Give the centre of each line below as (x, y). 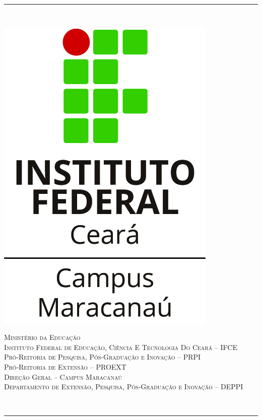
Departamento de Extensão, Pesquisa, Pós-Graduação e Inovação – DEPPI (124, 387)
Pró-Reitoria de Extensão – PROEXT (65, 366)
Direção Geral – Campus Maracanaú (63, 376)
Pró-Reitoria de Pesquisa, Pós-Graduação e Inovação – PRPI (103, 357)
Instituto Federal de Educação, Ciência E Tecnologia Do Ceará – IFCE (121, 347)
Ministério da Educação (42, 337)
